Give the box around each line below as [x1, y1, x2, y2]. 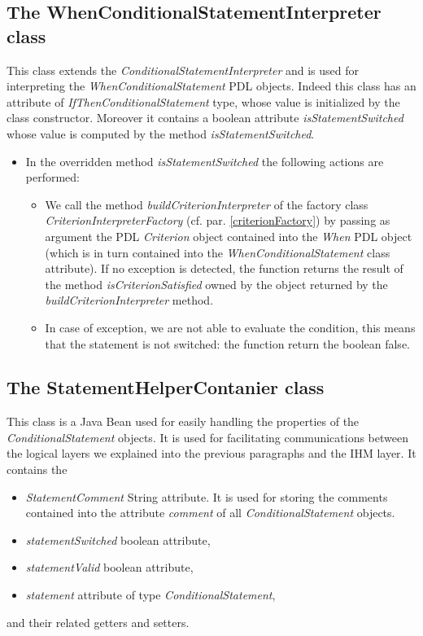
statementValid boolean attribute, [25, 559, 194, 576]
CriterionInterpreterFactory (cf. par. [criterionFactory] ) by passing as [45, 212, 390, 229]
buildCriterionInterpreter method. [45, 292, 214, 309]
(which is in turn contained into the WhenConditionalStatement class [45, 243, 390, 261]
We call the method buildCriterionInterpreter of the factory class [45, 195, 368, 213]
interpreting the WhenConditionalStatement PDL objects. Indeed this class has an [7, 77, 416, 94]
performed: [25, 169, 81, 186]
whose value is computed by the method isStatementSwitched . [7, 125, 315, 142]
